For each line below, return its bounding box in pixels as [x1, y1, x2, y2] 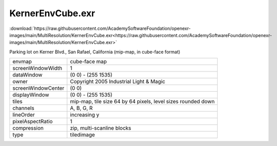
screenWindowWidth [12, 65, 63, 72]
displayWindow [12, 91, 49, 98]
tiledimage [70, 131, 95, 138]
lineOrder [12, 112, 35, 119]
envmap [12, 58, 32, 65]
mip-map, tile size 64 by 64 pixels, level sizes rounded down [70, 98, 215, 105]
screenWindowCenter [12, 85, 64, 92]
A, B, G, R [70, 104, 93, 112]
